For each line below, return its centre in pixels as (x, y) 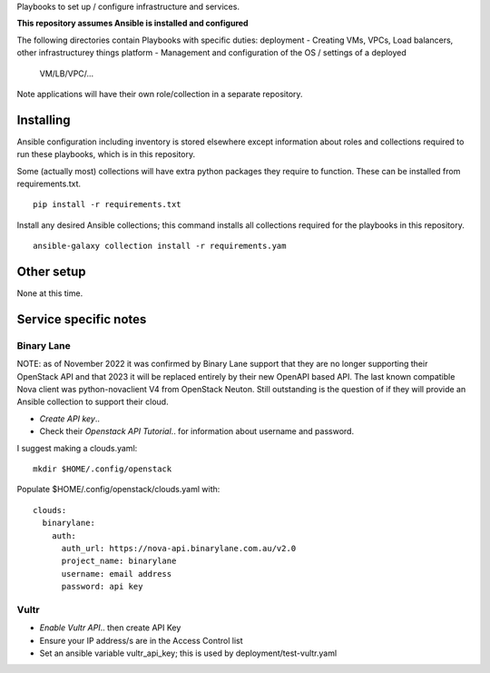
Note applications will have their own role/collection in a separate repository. (160, 94)
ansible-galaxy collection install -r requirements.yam (160, 246)
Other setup (51, 272)
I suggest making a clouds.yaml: (77, 448)
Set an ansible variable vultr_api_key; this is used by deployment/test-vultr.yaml (188, 653)
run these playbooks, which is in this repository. (106, 154)
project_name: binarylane (119, 561)
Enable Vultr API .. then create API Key (110, 628)
